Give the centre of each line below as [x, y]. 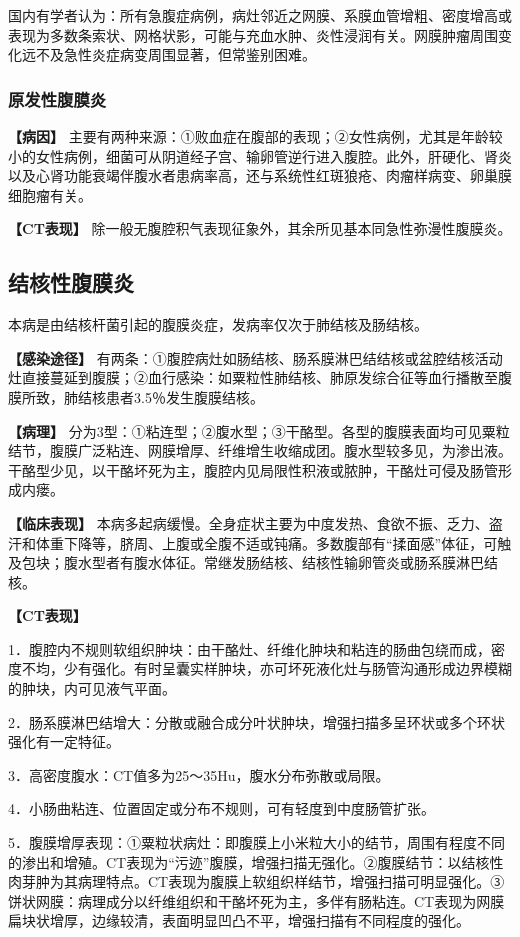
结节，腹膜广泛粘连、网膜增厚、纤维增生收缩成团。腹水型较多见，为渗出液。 [260, 450]
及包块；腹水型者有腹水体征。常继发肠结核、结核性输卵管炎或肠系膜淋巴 [246, 562]
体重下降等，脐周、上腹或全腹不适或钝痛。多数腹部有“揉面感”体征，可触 [273, 542]
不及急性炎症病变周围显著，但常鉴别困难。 [175, 54]
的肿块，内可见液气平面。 [92, 688]
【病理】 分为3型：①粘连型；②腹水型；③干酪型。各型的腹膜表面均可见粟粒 [259, 430]
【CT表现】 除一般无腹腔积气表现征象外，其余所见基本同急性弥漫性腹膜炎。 [260, 228]
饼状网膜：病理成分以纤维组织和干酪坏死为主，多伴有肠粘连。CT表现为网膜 [256, 900]
